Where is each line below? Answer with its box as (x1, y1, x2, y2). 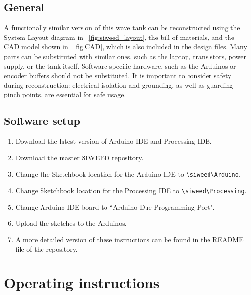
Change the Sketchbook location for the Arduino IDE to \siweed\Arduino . (15, 169, 241, 179)
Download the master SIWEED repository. (15, 152, 144, 162)
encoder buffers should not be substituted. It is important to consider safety (4, 70, 231, 80)
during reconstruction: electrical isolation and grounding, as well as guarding (4, 79, 233, 90)
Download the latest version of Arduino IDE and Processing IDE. (15, 136, 212, 146)
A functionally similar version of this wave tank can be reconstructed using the (4, 22, 240, 33)
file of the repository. (15, 244, 78, 254)
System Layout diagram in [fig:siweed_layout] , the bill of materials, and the (4, 32, 234, 42)
